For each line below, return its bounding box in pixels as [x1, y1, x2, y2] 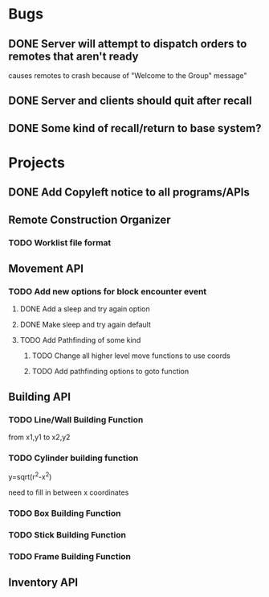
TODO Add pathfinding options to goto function [31, 367, 190, 377]
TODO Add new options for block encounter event [8, 286, 207, 297]
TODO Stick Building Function [8, 529, 127, 540]
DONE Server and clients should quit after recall [8, 94, 252, 108]
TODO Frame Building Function [8, 550, 131, 562]
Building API [8, 389, 71, 403]
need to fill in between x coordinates [8, 488, 129, 497]
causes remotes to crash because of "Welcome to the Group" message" [8, 71, 247, 80]
